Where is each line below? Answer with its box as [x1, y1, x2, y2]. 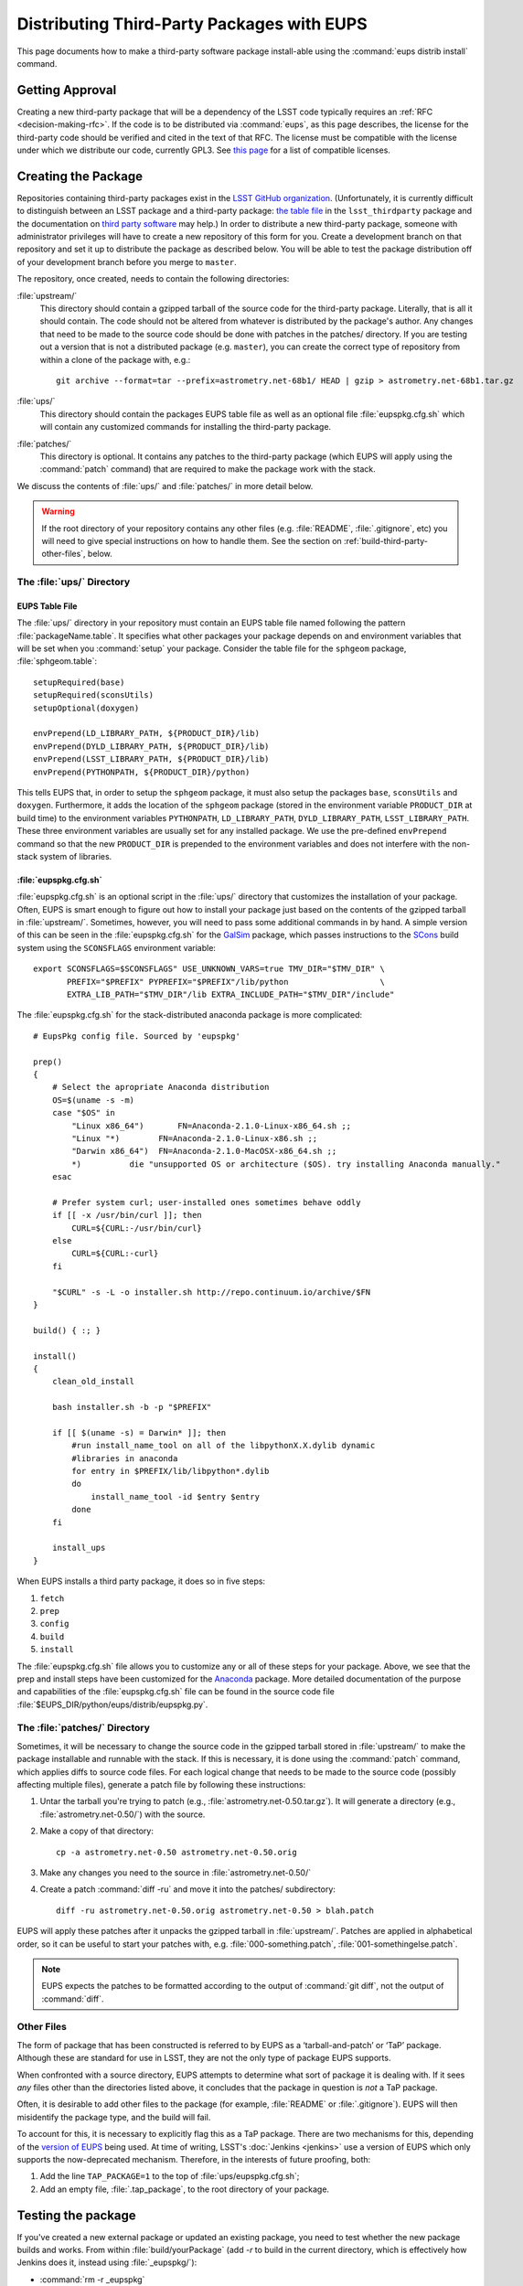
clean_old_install [51, 1376, 135, 1387]
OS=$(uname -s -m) [51, 1095, 135, 1106]
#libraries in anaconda [71, 1453, 178, 1463]
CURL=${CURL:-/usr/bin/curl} [71, 1223, 203, 1234]
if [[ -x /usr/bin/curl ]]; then [51, 1210, 203, 1221]
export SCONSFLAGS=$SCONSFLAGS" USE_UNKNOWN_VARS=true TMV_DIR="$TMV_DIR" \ [33, 964, 386, 974]
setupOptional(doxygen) [33, 702, 140, 713]
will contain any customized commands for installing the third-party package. [39, 422, 332, 433]
